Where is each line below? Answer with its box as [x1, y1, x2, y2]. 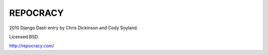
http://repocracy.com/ [9, 43, 55, 49]
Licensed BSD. [9, 34, 39, 40]
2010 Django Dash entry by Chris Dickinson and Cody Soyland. [9, 25, 138, 31]
